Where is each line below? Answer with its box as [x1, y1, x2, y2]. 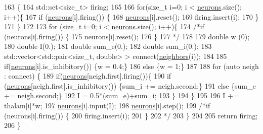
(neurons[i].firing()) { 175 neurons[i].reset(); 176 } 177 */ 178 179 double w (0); [4, 31, 250, 41]
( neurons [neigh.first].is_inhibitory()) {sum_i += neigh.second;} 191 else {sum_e [4, 80, 256, 91]
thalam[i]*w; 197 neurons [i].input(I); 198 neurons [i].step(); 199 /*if [4, 100, 210, 110]
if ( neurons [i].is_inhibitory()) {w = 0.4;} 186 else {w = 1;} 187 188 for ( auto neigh [4, 60, 259, 71]
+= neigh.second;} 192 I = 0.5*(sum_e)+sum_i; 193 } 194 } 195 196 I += [4, 90, 239, 101]
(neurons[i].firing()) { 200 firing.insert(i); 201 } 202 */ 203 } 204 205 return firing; [4, 110, 258, 120]
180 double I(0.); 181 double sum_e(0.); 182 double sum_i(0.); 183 [4, 41, 212, 51]
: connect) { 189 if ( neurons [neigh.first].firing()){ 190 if [4, 71, 171, 81]
